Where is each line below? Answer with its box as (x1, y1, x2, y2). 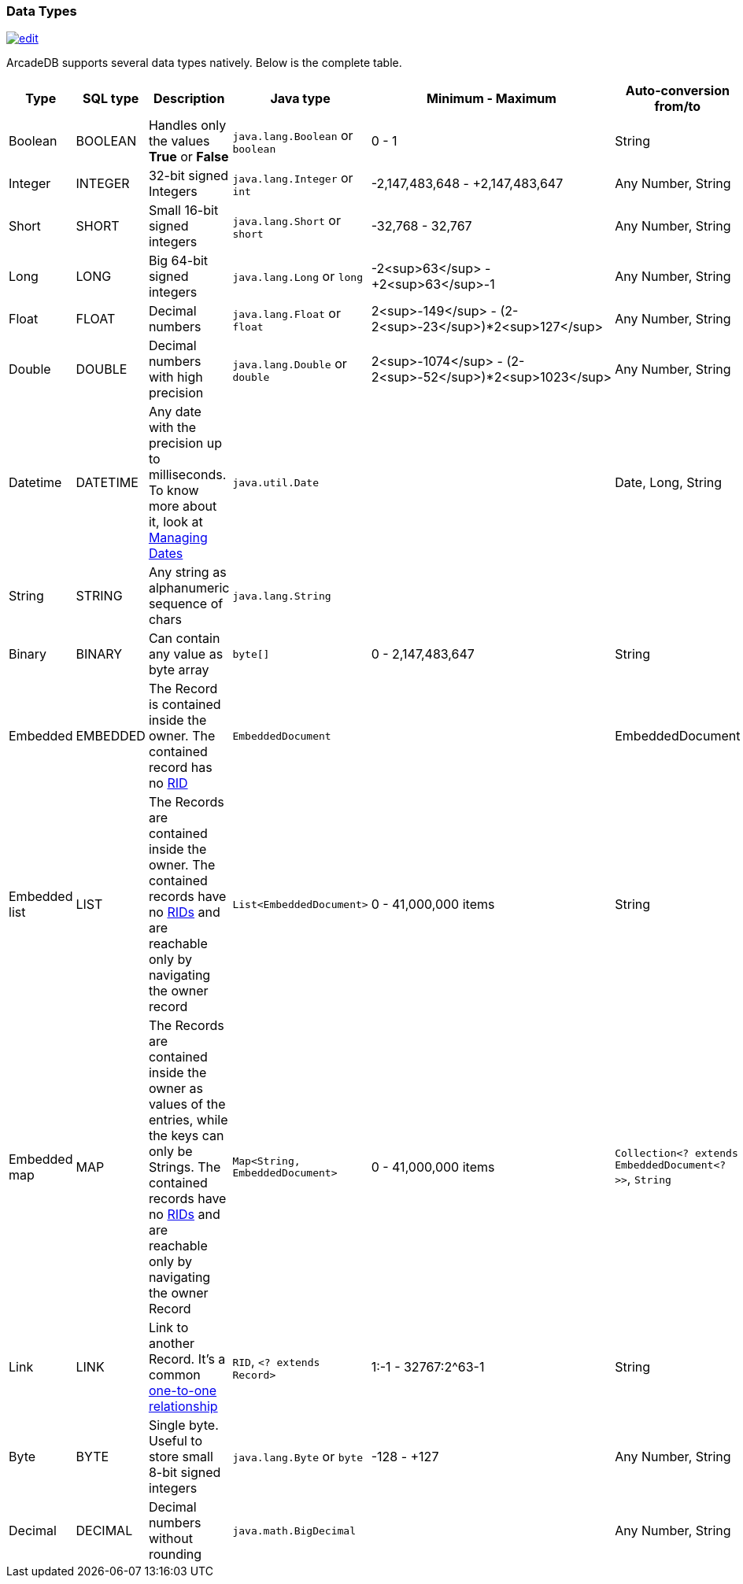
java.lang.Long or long (232, 268, 363, 285)
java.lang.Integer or (232, 169, 353, 186)
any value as (148, 646, 224, 663)
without (148, 1530, 193, 1547)
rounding (148, 1546, 202, 1563)
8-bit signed (148, 1464, 221, 1481)
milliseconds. (148, 467, 227, 483)
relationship (148, 1398, 218, 1415)
